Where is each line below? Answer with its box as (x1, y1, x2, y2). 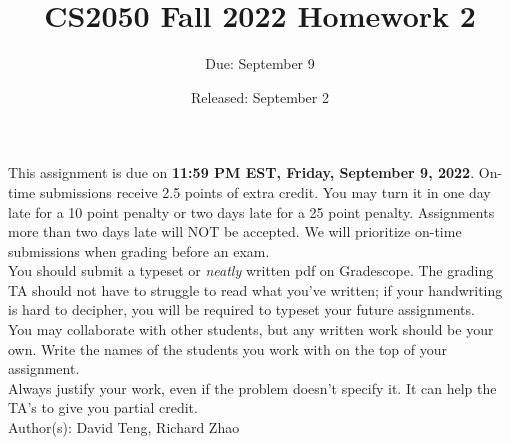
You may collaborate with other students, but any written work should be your (8, 319, 494, 340)
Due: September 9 (205, 53, 315, 74)
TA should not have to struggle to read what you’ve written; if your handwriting (8, 279, 503, 300)
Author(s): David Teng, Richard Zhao (8, 417, 240, 438)
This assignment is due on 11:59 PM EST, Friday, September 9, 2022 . (8, 162, 475, 183)
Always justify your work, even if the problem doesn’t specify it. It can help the (8, 377, 497, 398)
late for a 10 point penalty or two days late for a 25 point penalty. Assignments (8, 201, 495, 222)
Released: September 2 (191, 86, 329, 107)
